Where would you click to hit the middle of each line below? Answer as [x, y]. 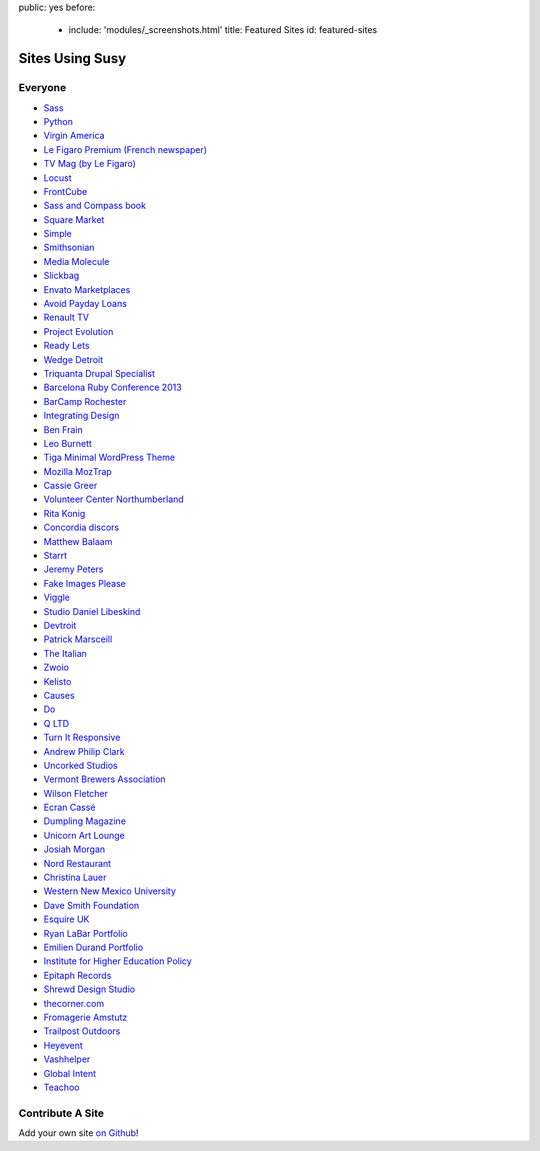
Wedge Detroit [73, 359]
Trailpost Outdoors [82, 1031]
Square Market [74, 219]
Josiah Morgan [74, 849]
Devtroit [60, 625]
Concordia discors [81, 527]
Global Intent [70, 1073]
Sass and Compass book [95, 206]
